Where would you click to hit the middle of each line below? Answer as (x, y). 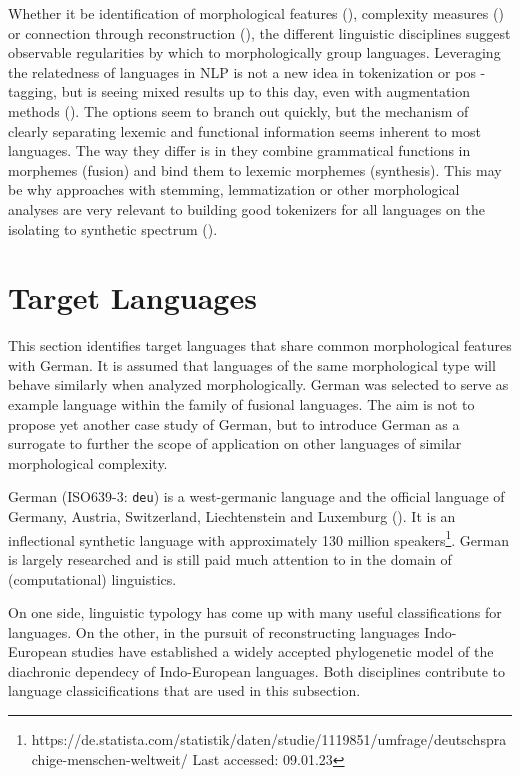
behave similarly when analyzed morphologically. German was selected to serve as (258, 384)
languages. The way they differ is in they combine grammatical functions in (239, 150)
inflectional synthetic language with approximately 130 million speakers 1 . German (258, 538)
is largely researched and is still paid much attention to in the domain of (230, 558)
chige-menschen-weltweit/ (109, 758)
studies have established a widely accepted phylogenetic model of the (282, 651)
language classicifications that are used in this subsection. (184, 690)
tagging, (33, 91)
